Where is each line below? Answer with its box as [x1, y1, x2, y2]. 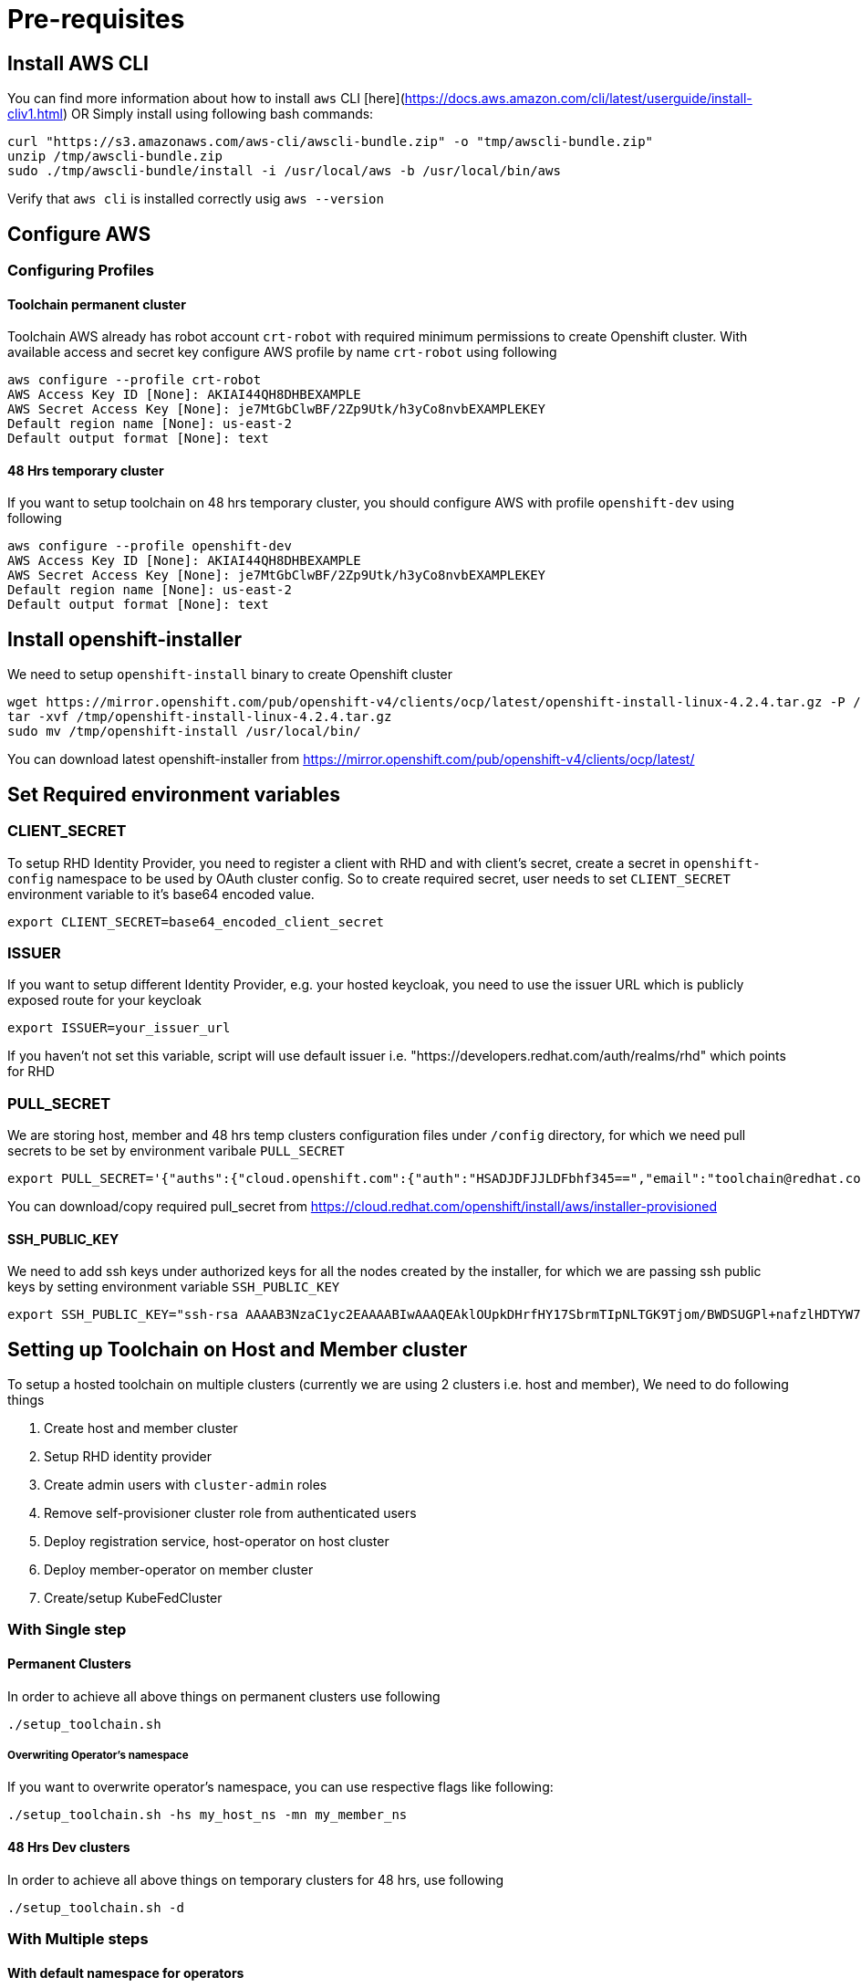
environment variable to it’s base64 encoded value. [7, 885, 315, 902]
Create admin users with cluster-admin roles [44, 1477, 327, 1493]
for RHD [7, 1063, 55, 1080]
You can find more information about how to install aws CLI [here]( [7, 90, 405, 107]
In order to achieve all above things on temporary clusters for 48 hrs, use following [7, 1871, 504, 1888]
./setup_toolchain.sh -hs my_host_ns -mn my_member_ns [7, 1807, 408, 1823]
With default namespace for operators [7, 1964, 244, 1981]
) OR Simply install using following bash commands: [62, 106, 374, 122]
